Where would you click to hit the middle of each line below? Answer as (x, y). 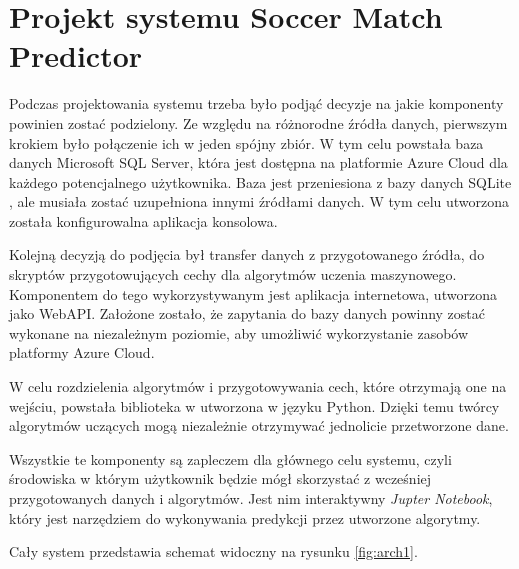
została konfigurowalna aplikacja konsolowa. (143, 220)
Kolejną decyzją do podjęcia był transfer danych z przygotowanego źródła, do (247, 254)
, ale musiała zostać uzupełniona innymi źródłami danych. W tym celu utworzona (259, 201)
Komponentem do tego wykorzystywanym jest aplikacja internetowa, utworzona (253, 293)
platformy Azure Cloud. (82, 352)
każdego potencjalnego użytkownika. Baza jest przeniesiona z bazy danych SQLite (260, 181)
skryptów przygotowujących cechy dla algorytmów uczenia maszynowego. (233, 274)
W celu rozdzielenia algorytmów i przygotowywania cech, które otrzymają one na (258, 386)
